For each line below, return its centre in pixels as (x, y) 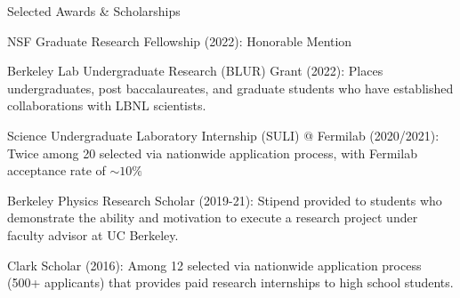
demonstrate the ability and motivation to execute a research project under (213, 217)
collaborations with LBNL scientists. (107, 105)
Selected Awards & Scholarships (94, 11)
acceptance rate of (56, 170)
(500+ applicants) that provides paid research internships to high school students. (230, 282)
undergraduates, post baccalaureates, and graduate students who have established (230, 88)
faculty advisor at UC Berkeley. (93, 234)
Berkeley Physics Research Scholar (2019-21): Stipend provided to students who (225, 200)
